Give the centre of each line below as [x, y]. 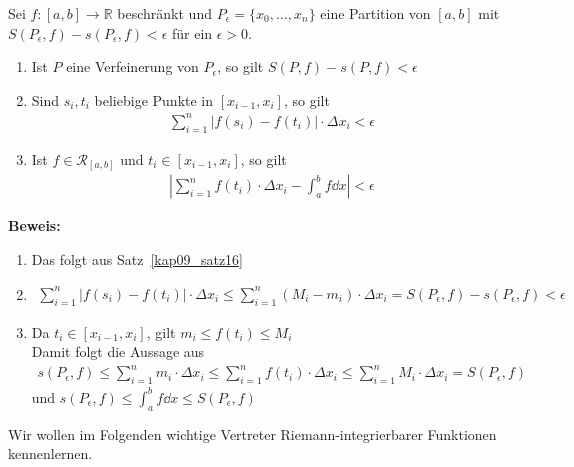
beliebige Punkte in [154, 99]
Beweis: [34, 225]
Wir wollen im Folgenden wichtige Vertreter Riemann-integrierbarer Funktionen [252, 433]
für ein [192, 32]
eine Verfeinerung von [132, 66]
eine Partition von [375, 13]
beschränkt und [164, 13]
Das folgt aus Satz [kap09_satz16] [137, 258]
